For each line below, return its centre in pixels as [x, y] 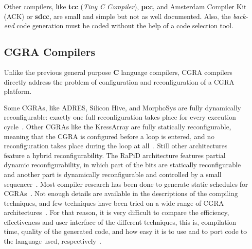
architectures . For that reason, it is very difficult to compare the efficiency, [117, 212]
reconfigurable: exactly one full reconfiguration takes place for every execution [120, 117]
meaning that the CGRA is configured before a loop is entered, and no [109, 136]
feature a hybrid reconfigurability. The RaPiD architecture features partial [115, 155]
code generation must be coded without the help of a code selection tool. [125, 26]
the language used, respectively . [53, 241]
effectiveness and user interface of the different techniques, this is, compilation [120, 222]
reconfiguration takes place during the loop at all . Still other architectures [116, 146]
